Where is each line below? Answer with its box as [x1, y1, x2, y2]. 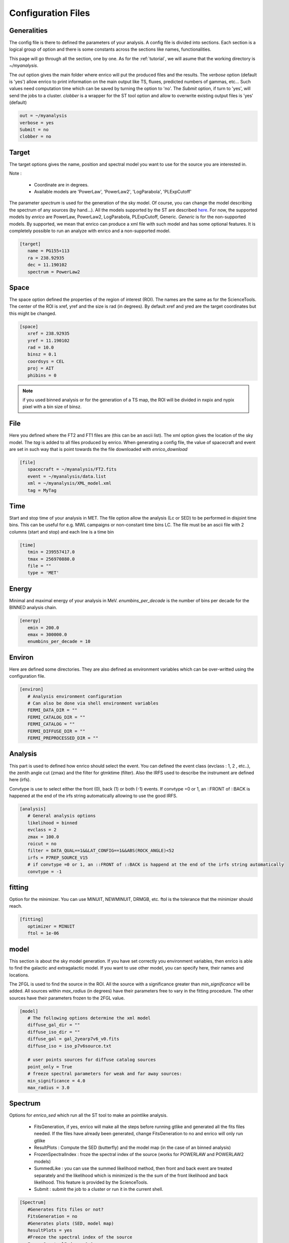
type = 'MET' [27, 570, 60, 576]
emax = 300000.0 [27, 632, 67, 637]
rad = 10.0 [27, 345, 54, 350]
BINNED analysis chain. [9, 605, 57, 611]
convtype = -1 [27, 869, 62, 875]
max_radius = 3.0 [27, 1084, 70, 1090]
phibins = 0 [27, 372, 57, 378]
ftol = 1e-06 [27, 930, 60, 936]
